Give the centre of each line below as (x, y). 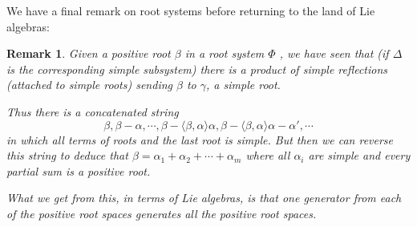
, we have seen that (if (334, 53)
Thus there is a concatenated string (93, 111)
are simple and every (359, 155)
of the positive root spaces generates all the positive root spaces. (162, 213)
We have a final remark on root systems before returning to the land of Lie (191, 10)
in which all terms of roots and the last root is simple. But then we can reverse (200, 139)
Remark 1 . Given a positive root (89, 53)
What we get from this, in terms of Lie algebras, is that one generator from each (204, 198)
